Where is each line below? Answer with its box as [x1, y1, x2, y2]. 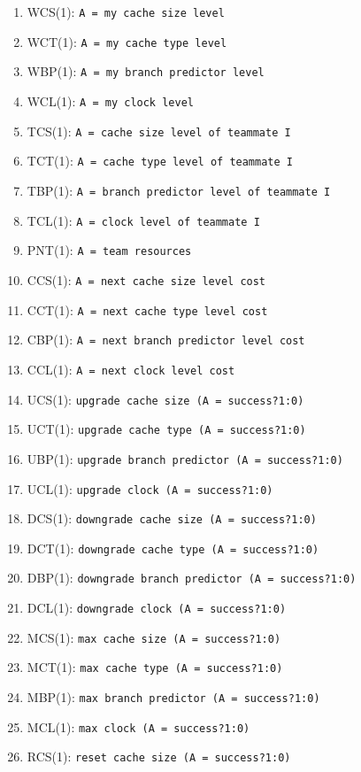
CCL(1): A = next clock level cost [27, 359, 235, 378]
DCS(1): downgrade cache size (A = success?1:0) [27, 509, 317, 528]
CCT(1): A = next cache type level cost [27, 300, 268, 319]
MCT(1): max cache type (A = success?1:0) [27, 658, 283, 676]
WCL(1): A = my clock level [27, 91, 194, 110]
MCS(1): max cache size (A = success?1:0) [27, 628, 281, 646]
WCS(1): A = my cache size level [27, 3, 225, 20]
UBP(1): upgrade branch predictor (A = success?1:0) [27, 449, 343, 467]
